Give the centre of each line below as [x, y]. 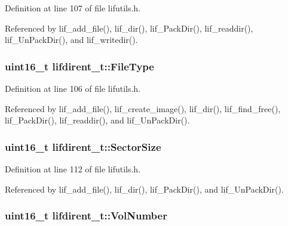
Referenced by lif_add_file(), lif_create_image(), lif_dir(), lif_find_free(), [143, 108]
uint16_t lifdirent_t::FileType [79, 66]
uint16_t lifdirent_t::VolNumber [86, 216]
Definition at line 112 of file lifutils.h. [73, 169]
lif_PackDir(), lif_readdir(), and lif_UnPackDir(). [97, 120]
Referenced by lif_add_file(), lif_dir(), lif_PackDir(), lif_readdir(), [129, 28]
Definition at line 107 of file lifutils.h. [73, 8]
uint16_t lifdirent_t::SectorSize [83, 146]
